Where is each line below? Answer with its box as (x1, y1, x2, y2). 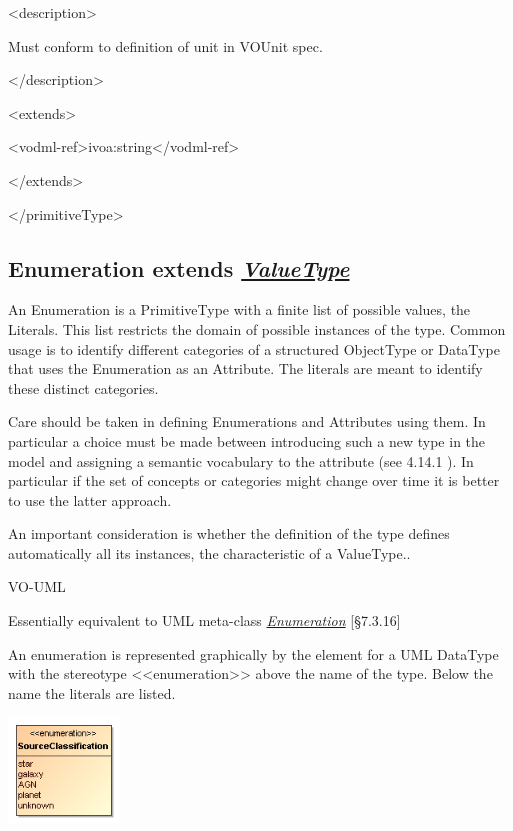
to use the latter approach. (8, 489, 172, 510)
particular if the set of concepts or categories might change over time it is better (8, 470, 500, 491)
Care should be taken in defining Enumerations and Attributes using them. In (8, 411, 486, 432)
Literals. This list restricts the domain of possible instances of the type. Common (8, 318, 506, 339)
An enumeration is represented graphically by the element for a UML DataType (8, 643, 499, 664)
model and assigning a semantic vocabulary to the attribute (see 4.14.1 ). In (8, 450, 474, 471)
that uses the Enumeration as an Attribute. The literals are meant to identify (8, 358, 483, 379)
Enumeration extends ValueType (8, 252, 350, 283)
